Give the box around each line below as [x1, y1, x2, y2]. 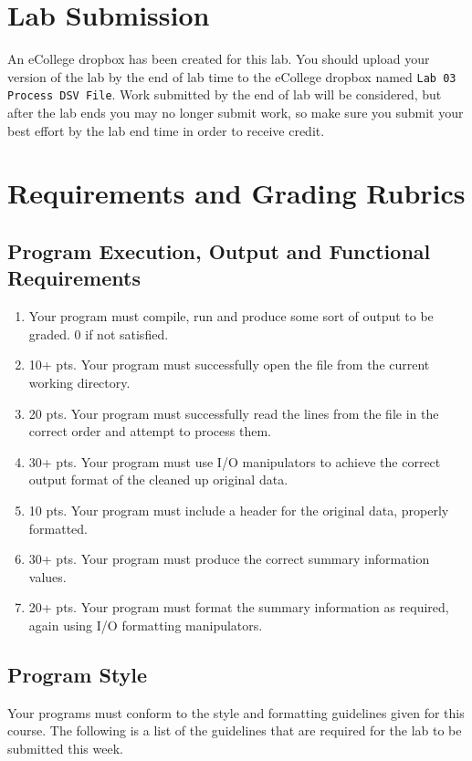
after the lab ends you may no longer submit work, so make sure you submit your [7, 103, 464, 122]
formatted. [28, 518, 89, 537]
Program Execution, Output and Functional [7, 236, 431, 265]
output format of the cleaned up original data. [28, 470, 288, 489]
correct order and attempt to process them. [28, 422, 271, 441]
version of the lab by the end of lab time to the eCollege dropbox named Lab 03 [7, 67, 456, 86]
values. [28, 567, 67, 586]
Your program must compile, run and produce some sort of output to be [28, 307, 434, 326]
